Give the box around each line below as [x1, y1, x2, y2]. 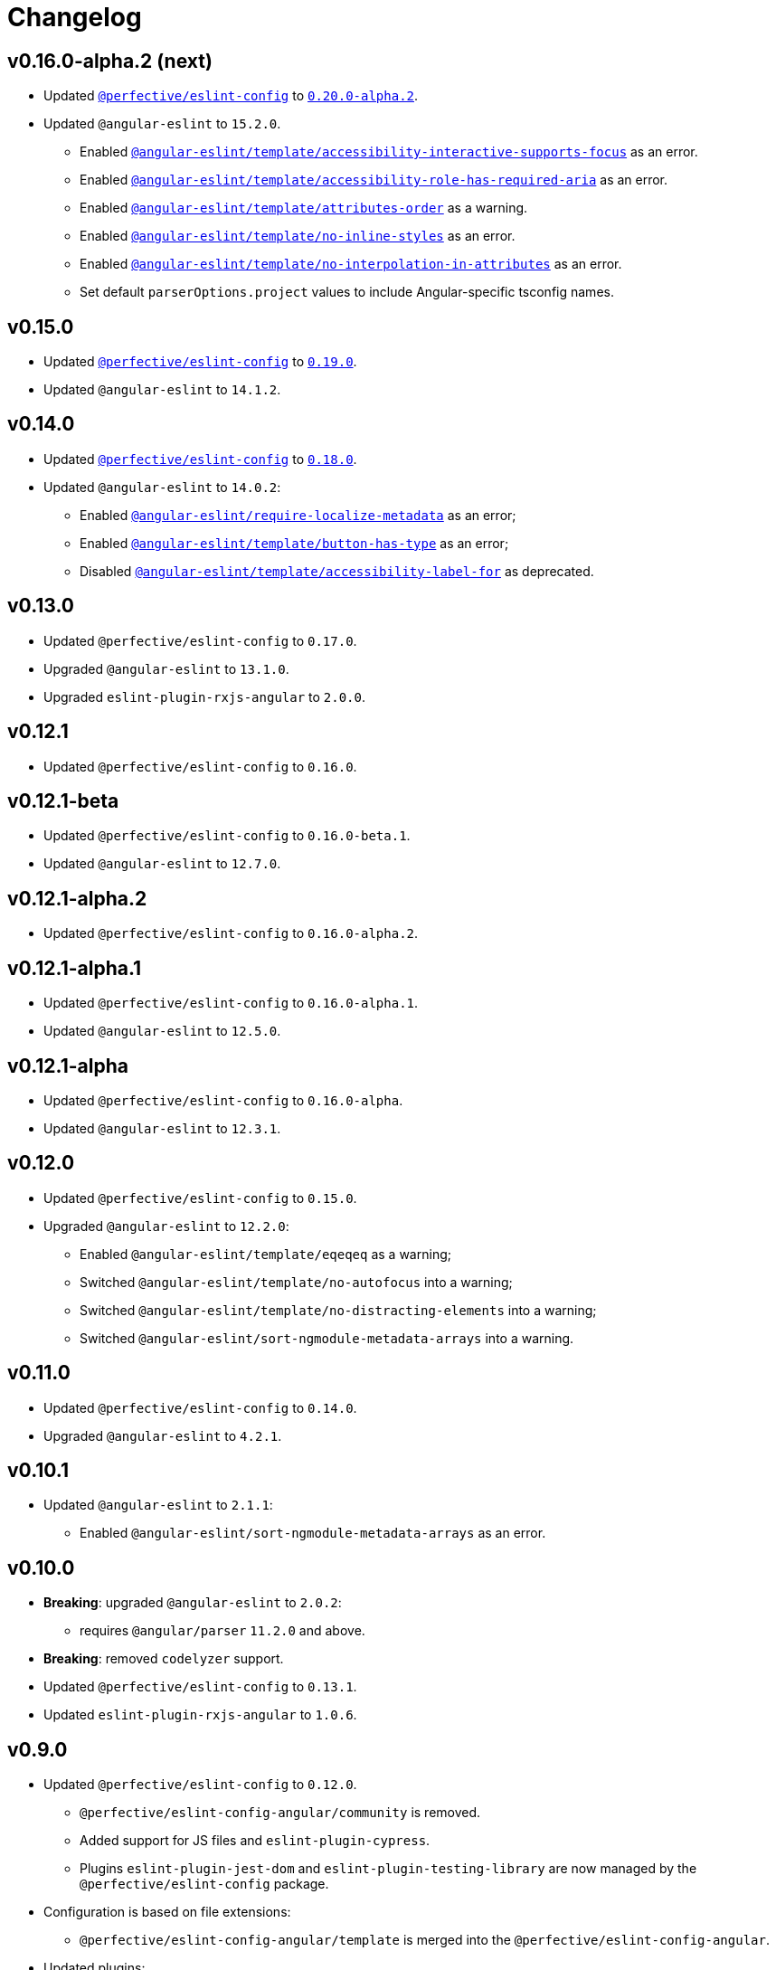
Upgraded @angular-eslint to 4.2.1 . [43, 1427, 282, 1444]
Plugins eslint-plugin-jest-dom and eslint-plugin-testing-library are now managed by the [80, 1861, 697, 1877]
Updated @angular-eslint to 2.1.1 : [43, 1497, 273, 1513]
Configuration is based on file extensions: [43, 1904, 291, 1920]
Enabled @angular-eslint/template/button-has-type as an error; [80, 535, 509, 551]
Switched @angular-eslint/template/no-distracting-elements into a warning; [80, 1302, 597, 1318]
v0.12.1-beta [7, 789, 119, 812]
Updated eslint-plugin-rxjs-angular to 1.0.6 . [43, 1707, 357, 1723]
